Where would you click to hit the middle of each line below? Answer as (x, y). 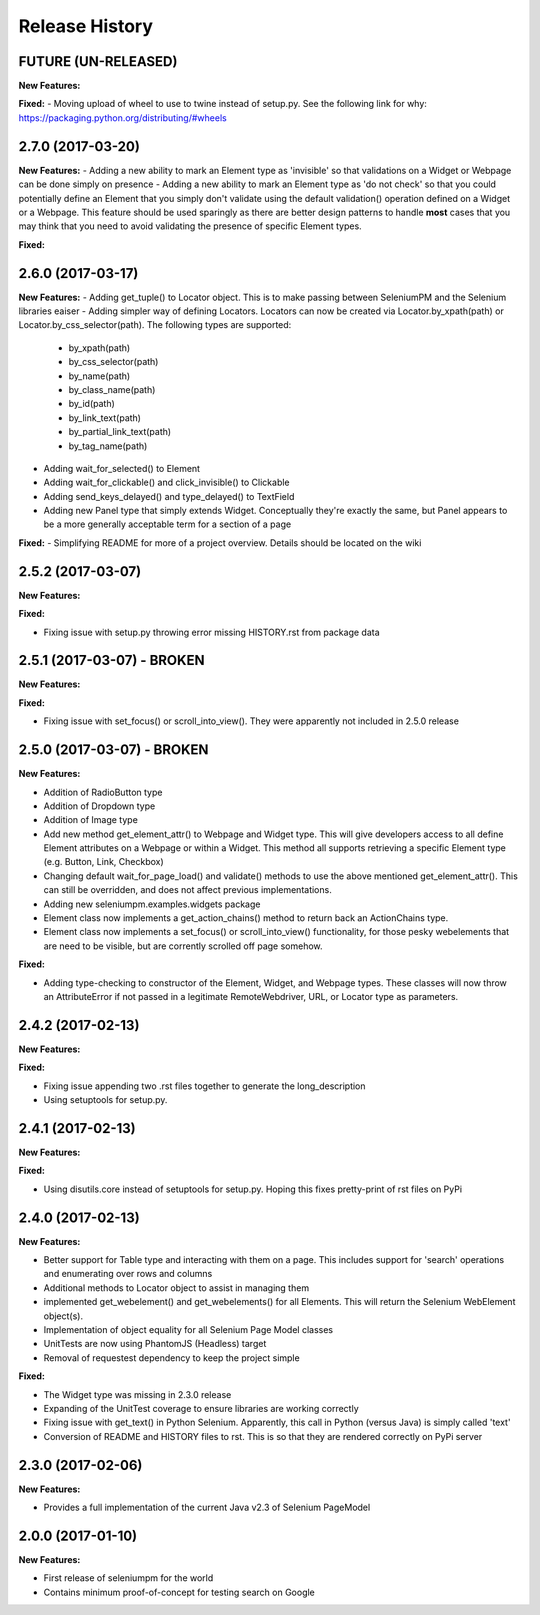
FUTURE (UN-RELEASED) (98, 61)
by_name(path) (99, 376)
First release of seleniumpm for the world (128, 1578)
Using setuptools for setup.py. (105, 1100)
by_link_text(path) (105, 417)
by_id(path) (91, 404)
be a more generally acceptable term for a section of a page (167, 524)
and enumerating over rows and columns (128, 1274)
